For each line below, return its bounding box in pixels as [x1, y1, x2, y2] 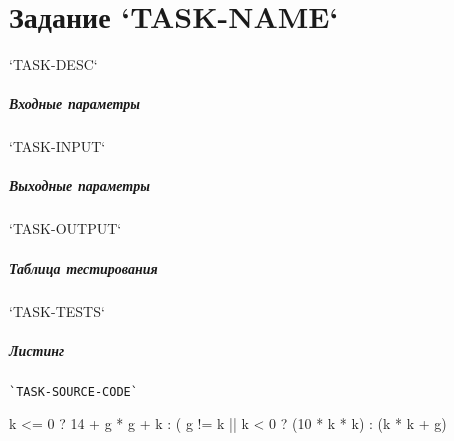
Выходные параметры [9, 175, 150, 196]
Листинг [9, 339, 65, 360]
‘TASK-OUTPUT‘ [9, 218, 122, 239]
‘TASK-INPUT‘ [9, 136, 106, 157]
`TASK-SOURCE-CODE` [9, 384, 138, 399]
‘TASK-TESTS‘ [9, 300, 105, 321]
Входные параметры [9, 93, 141, 114]
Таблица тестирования [9, 257, 158, 278]
